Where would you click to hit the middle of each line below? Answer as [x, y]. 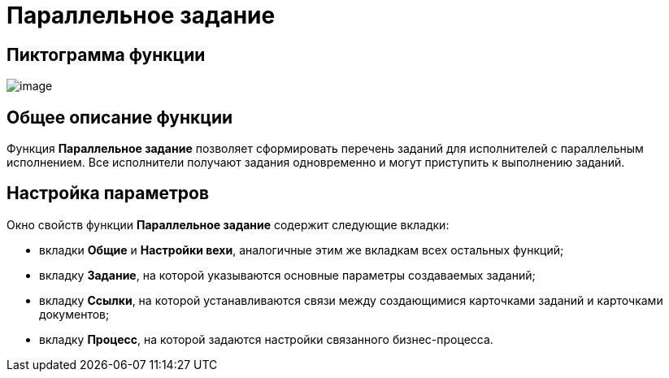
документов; [74, 314]
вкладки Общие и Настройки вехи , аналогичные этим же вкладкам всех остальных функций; [302, 250]
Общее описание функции [120, 117]
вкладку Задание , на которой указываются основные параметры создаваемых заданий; [287, 275]
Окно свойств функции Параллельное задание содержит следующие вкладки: [228, 224]
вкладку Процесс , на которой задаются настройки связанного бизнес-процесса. [266, 339]
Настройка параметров [108, 193]
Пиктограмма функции [106, 54]
